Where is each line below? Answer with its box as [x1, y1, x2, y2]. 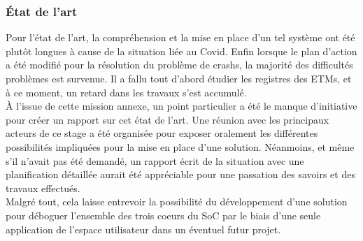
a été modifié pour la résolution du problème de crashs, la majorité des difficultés [6, 57, 353, 72]
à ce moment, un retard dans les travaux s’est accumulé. [6, 85, 247, 99]
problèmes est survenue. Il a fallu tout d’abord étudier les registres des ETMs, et [6, 71, 352, 85]
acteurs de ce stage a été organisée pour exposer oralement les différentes [6, 126, 318, 140]
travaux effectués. [6, 180, 80, 195]
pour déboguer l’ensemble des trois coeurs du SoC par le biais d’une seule [6, 207, 321, 222]
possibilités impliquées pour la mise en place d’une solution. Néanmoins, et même [6, 139, 355, 154]
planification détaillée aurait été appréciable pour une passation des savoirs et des [6, 167, 355, 182]
